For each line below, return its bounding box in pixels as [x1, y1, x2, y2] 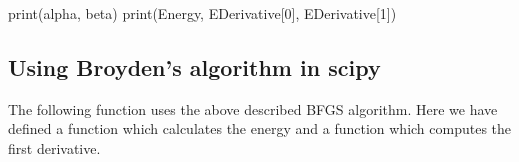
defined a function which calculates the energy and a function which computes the [8, 118, 512, 139]
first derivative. [8, 137, 101, 158]
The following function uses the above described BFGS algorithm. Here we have [8, 98, 498, 119]
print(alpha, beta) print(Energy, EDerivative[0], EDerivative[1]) [8, 3, 397, 23]
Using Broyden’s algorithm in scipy [8, 51, 381, 82]
